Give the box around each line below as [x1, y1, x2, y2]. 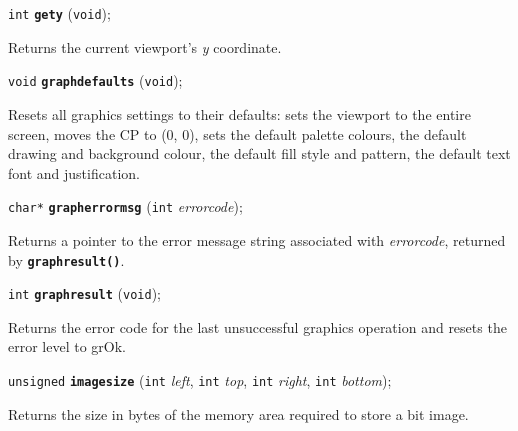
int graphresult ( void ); [8, 283, 161, 304]
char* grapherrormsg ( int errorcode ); [8, 196, 243, 217]
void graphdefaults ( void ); [8, 70, 183, 91]
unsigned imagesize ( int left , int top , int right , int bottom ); [8, 370, 392, 391]
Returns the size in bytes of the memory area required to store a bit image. [8, 403, 469, 424]
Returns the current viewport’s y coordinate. [8, 36, 282, 57]
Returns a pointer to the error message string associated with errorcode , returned [8, 229, 506, 250]
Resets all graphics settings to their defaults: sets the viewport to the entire [8, 103, 471, 124]
